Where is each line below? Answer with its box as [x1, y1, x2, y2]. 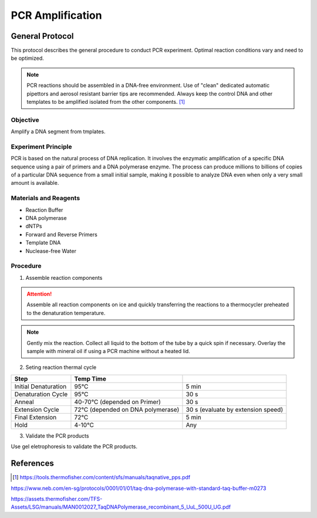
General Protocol [11, 31, 74, 41]
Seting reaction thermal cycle [25, 364, 97, 371]
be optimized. [11, 55, 44, 62]
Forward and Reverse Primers [25, 231, 98, 238]
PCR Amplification [11, 9, 102, 22]
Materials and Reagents [11, 194, 80, 202]
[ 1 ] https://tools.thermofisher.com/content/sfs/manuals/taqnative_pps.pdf [12, 474, 191, 481]
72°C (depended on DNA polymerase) [74, 405, 180, 414]
